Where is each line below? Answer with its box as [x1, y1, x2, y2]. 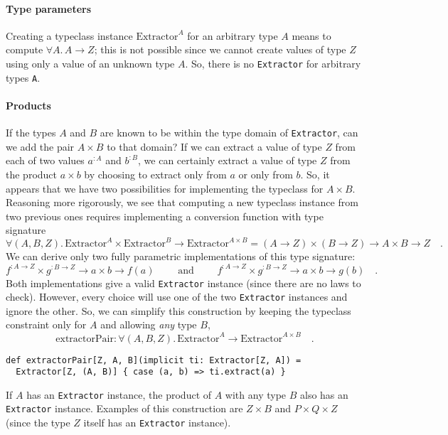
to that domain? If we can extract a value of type [107, 139, 322, 154]
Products [6, 97, 51, 112]
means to [292, 28, 331, 43]
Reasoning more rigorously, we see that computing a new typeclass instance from [6, 195, 358, 210]
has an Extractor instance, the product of [26, 387, 212, 402]
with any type [225, 387, 287, 402]
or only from [238, 166, 293, 181]
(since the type [6, 415, 70, 430]
